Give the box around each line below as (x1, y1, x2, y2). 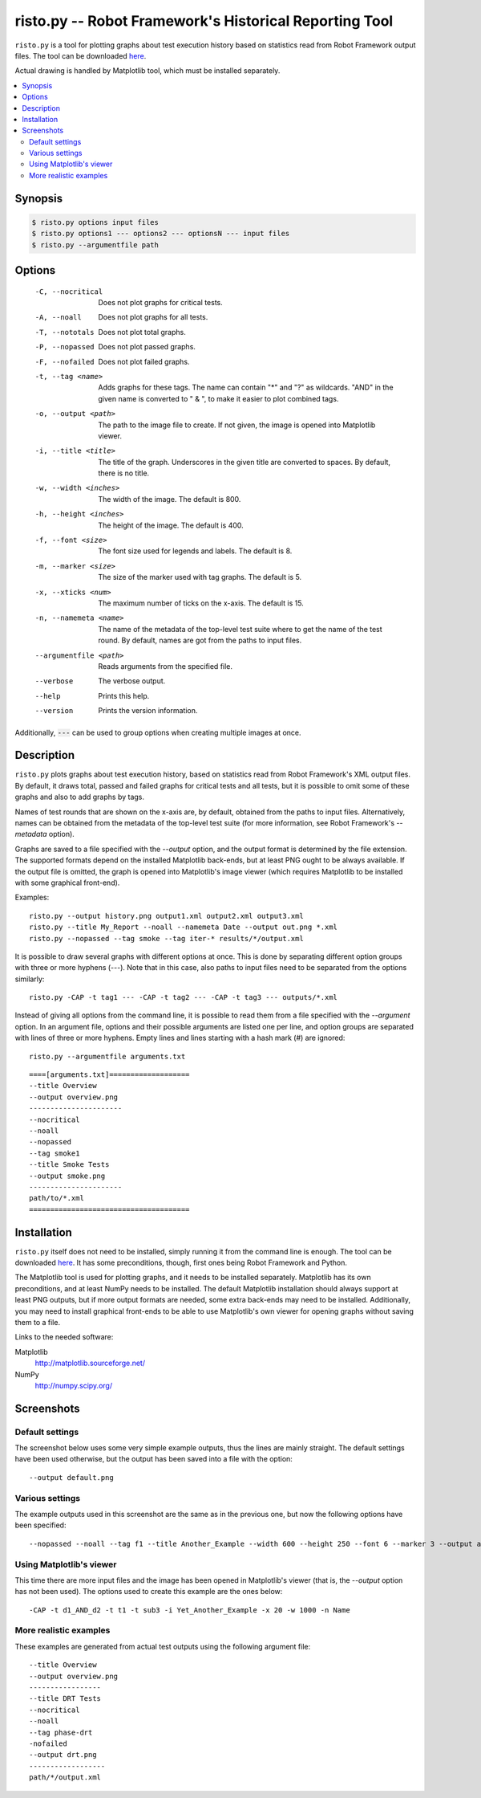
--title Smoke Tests (29, 1160, 110, 1169)
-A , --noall (34, 313, 82, 322)
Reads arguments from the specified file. (98, 661, 232, 671)
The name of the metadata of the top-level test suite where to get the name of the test (98, 624, 382, 634)
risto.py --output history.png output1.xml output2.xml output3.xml (29, 911, 304, 920)
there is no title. (98, 468, 150, 478)
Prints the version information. (98, 706, 198, 716)
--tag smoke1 (29, 1148, 80, 1158)
